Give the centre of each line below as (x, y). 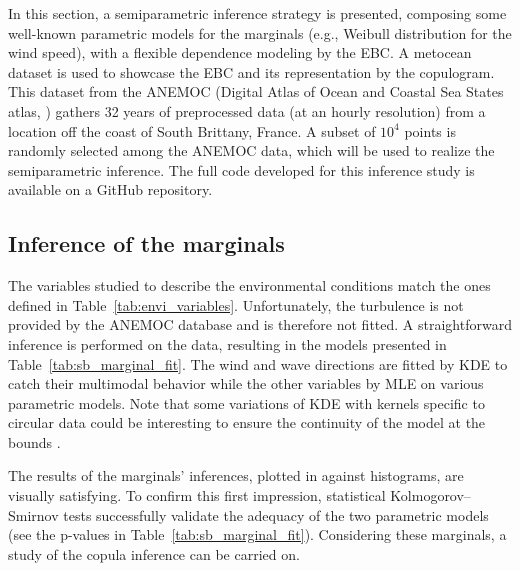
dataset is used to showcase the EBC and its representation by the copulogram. (251, 71)
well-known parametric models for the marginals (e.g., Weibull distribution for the (260, 32)
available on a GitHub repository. (110, 189)
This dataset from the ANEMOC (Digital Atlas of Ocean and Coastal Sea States (256, 91)
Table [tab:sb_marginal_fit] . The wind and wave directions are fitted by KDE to (258, 363)
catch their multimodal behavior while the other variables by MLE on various (246, 383)
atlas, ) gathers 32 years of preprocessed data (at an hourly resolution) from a (247, 110)
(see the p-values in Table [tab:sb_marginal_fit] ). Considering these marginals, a (257, 534)
